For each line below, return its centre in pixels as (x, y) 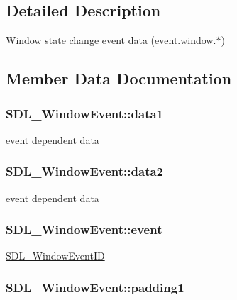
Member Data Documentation (119, 78)
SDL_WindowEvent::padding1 (95, 287)
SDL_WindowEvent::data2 (85, 171)
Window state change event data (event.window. (111, 40)
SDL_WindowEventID (55, 256)
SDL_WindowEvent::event (84, 229)
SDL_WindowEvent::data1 (85, 113)
